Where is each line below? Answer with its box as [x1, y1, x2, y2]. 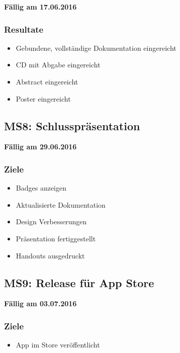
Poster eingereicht [16, 93, 71, 104]
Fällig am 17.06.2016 [4, 2, 77, 12]
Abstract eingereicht [16, 76, 78, 86]
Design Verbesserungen [16, 216, 87, 227]
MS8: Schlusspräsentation [4, 118, 140, 133]
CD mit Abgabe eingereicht [16, 59, 101, 70]
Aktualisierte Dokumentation [16, 199, 106, 210]
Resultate [4, 23, 44, 35]
